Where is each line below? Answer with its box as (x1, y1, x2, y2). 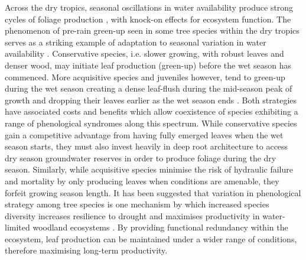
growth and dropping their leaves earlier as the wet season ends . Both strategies (5, 93, 297, 106)
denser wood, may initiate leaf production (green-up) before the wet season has (5, 58, 292, 71)
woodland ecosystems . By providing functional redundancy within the (32, 221, 288, 233)
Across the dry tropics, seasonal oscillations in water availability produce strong (5, 1, 294, 13)
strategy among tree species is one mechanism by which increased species (5, 198, 269, 210)
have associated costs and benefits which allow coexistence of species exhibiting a (5, 105, 298, 118)
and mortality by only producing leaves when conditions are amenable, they (5, 174, 279, 187)
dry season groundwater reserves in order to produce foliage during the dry (5, 151, 276, 164)
